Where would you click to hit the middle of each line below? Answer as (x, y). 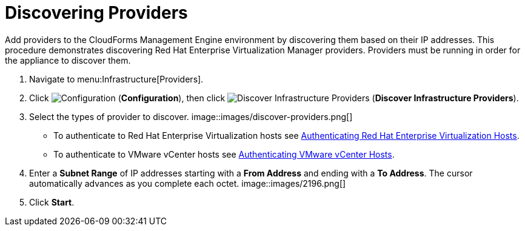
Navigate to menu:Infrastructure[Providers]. (116, 79)
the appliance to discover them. (68, 60)
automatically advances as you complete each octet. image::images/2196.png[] (188, 183)
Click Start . (52, 202)
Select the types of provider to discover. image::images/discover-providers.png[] (191, 116)
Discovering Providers (96, 13)
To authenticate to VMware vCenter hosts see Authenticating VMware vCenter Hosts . (224, 154)
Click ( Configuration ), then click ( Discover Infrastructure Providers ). (274, 98)
